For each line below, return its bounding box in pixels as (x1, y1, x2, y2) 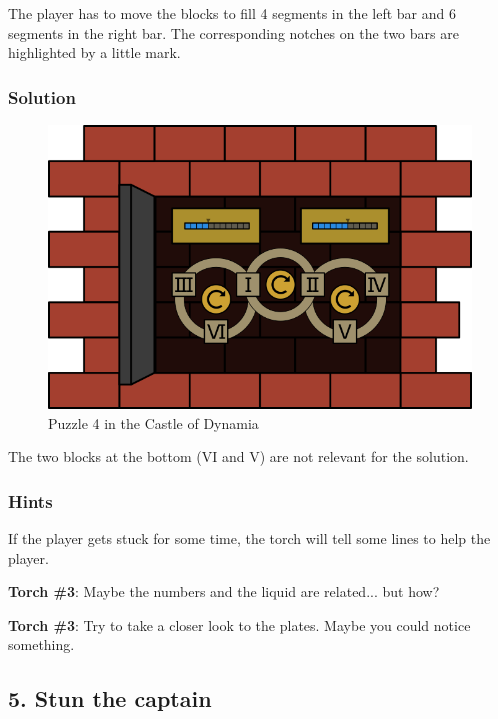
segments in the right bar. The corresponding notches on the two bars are (8, 22, 459, 43)
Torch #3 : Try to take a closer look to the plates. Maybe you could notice (8, 614, 471, 635)
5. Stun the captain (8, 683, 212, 714)
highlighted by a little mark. (8, 42, 181, 63)
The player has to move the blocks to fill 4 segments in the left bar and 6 (8, 3, 456, 23)
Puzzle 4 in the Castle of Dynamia (48, 412, 259, 433)
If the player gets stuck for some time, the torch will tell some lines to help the (8, 527, 491, 548)
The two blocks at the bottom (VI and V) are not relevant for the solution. (8, 446, 469, 467)
